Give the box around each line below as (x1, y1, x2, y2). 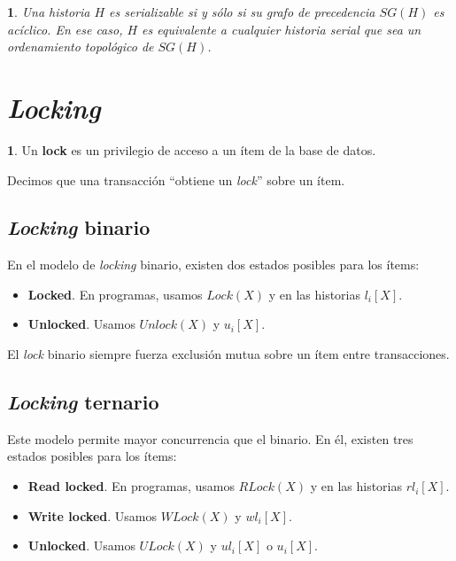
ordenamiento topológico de (7, 37, 154, 56)
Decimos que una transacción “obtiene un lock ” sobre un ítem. (7, 170, 345, 189)
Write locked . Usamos (27, 506, 157, 525)
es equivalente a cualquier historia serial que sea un (142, 19, 421, 38)
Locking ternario (7, 388, 159, 416)
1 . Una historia (7, 3, 90, 20)
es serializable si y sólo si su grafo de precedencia (109, 3, 375, 20)
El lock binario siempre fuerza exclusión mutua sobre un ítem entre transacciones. (7, 345, 450, 363)
